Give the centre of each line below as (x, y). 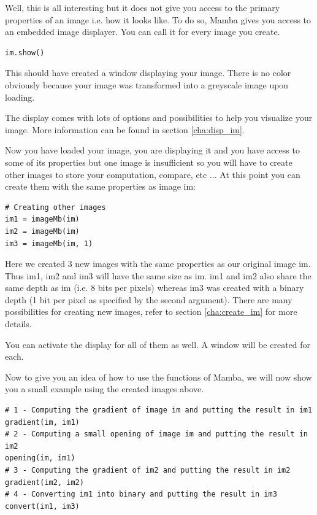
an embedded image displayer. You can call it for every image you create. (143, 32)
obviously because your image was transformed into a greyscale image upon (147, 84)
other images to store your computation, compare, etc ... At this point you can (153, 174)
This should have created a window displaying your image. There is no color (148, 73)
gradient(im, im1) (42, 422)
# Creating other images (55, 207)
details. (18, 324)
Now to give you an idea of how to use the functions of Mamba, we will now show (158, 377)
